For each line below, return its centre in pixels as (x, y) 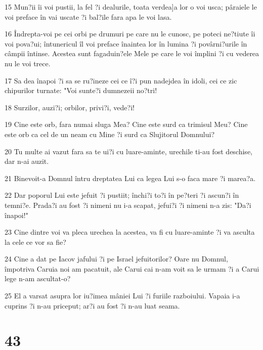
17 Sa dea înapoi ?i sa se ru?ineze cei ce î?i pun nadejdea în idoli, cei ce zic (121, 80)
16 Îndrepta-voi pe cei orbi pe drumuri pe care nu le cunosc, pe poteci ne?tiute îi (130, 34)
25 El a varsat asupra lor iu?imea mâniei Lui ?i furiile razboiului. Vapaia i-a (122, 296)
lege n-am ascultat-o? (38, 278)
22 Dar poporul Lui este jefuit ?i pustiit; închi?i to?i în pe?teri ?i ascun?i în (122, 195)
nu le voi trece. (28, 63)
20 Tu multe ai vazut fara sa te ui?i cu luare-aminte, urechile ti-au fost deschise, (128, 151)
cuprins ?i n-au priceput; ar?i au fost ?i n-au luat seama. (92, 305)
